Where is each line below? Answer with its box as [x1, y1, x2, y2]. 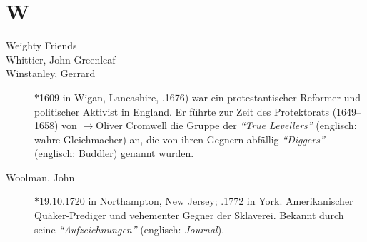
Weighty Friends [6, 38, 77, 53]
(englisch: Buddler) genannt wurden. [34, 146, 194, 161]
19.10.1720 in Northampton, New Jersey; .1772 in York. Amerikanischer [39, 193, 353, 208]
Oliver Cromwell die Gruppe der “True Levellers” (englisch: [96, 118, 357, 133]
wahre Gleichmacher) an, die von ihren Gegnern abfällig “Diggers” [34, 131, 325, 146]
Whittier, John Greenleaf [6, 51, 116, 66]
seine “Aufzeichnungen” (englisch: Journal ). [34, 221, 225, 236]
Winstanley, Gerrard [6, 66, 96, 81]
